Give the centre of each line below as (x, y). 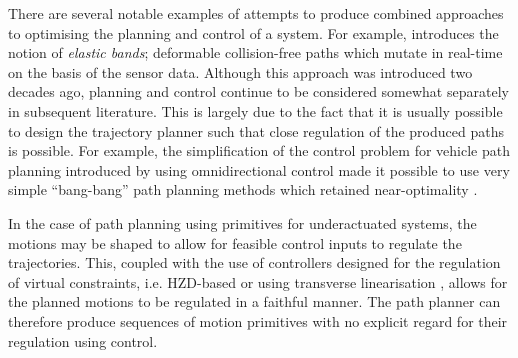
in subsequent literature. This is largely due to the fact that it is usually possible (255, 110)
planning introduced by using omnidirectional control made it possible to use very (259, 169)
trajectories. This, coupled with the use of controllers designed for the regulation (254, 262)
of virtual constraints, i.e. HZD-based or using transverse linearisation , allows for (258, 281)
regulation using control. (83, 340)
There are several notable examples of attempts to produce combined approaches (256, 13)
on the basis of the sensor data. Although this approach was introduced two (240, 71)
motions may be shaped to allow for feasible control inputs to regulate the (235, 242)
